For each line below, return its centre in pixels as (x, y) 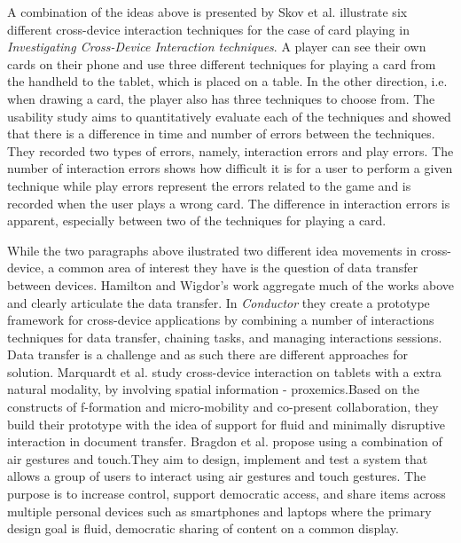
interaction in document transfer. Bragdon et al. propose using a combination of (225, 441)
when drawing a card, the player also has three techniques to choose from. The (221, 98)
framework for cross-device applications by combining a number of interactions (221, 320)
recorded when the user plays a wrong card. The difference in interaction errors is (229, 203)
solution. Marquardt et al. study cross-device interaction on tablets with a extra (224, 371)
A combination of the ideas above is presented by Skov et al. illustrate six (207, 12)
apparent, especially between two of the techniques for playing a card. (197, 220)
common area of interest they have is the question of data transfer (238, 268)
